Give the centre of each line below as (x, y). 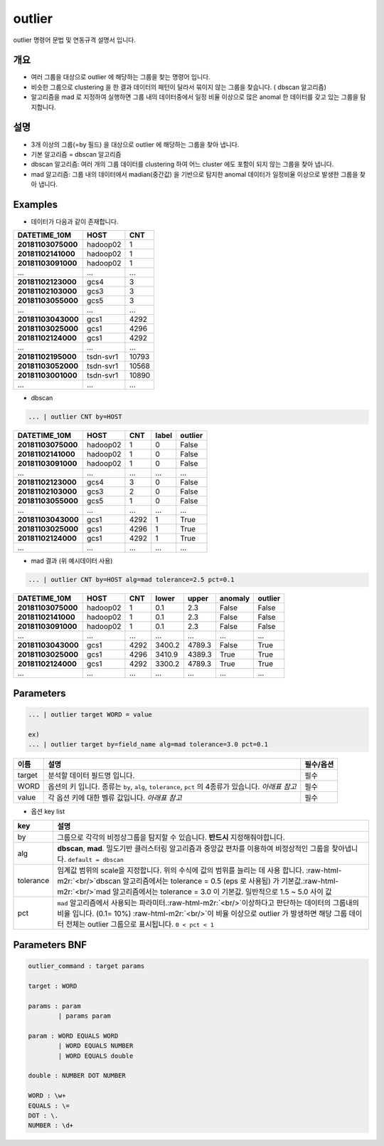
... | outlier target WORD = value (90, 714)
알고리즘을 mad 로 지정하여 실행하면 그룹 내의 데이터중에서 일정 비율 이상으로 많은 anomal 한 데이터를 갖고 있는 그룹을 (195, 97)
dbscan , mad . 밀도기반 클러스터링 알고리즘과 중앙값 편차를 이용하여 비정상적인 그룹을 (193, 849)
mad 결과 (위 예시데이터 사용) (72, 561)
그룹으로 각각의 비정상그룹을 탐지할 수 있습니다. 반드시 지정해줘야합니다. (171, 838)
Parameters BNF (50, 945)
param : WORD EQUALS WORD (73, 1036)
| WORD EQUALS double (96, 1056)
